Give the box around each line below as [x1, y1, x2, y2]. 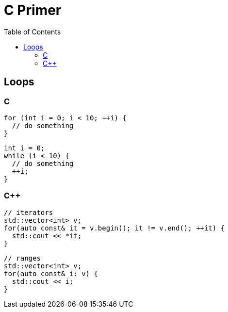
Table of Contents [4, 27, 61, 36]
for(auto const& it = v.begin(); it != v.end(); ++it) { [4, 224, 225, 232]
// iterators [4, 208, 53, 216]
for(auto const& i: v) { [4, 269, 98, 278]
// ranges [4, 254, 41, 262]
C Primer [4, 2, 62, 18]
